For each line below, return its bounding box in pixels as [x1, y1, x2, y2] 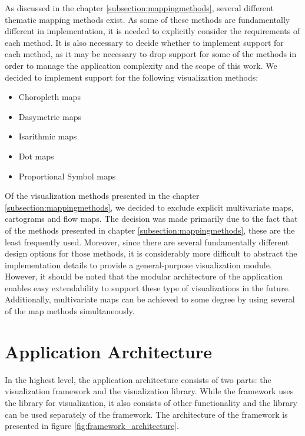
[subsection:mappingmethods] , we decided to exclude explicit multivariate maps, [5, 201, 294, 213]
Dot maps [18, 149, 54, 162]
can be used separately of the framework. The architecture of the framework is [5, 408, 288, 420]
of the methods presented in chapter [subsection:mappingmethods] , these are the [5, 224, 295, 236]
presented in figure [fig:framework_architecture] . [5, 420, 179, 432]
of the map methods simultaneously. [5, 305, 135, 317]
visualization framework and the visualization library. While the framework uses [5, 385, 294, 397]
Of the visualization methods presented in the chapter [5, 189, 200, 202]
